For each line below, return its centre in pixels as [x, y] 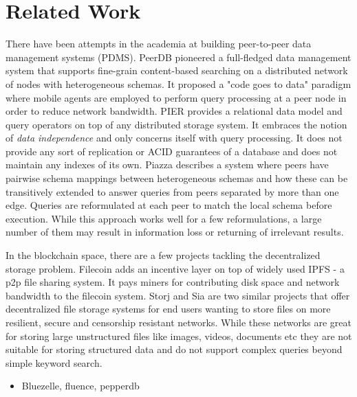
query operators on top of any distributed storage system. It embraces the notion [176, 124]
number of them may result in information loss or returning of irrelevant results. [175, 232]
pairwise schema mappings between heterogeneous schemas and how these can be [177, 178]
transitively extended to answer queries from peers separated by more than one [172, 191]
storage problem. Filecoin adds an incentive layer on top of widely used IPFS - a [175, 268]
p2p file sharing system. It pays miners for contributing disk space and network [173, 282]
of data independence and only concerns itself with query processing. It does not [174, 138]
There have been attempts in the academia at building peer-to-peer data [159, 44]
